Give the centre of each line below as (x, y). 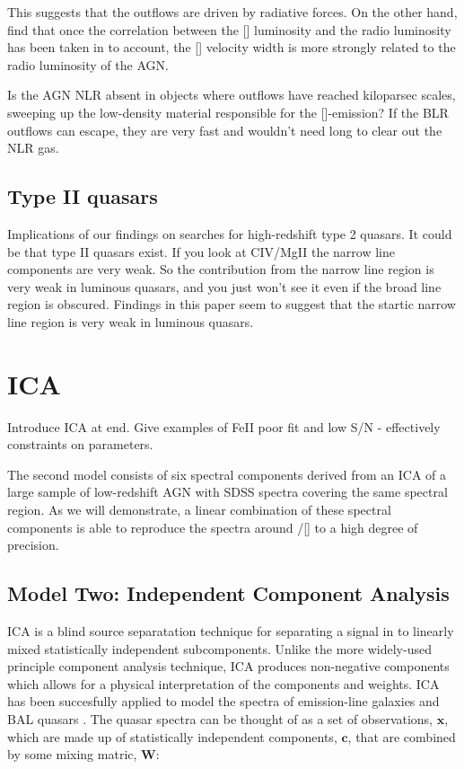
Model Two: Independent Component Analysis (228, 593)
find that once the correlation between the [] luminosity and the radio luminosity (229, 29)
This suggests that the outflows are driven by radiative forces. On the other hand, (232, 12)
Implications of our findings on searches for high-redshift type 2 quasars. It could (230, 233)
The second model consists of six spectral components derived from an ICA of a (227, 474)
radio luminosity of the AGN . (88, 64)
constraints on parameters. (80, 444)
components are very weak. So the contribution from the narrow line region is (221, 269)
